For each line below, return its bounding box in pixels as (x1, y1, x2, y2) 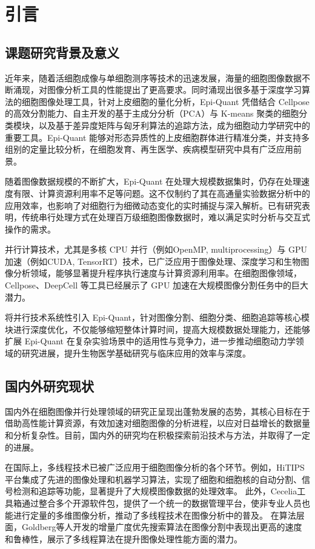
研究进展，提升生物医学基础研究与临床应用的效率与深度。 (21, 347, 251, 360)
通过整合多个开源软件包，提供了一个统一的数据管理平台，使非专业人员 (21, 497, 302, 509)
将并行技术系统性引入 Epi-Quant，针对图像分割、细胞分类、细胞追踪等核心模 (5, 311, 310, 324)
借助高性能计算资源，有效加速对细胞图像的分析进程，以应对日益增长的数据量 (5, 417, 310, 429)
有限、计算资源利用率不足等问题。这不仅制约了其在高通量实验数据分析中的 (13, 186, 310, 199)
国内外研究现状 (5, 377, 94, 395)
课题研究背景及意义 (5, 43, 119, 61)
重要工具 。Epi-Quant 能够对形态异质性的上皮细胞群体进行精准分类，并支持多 (5, 131, 310, 143)
